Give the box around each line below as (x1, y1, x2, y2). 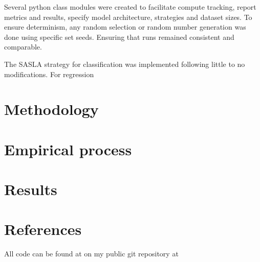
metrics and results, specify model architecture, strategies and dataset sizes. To (4, 11, 252, 22)
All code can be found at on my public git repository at (4, 248, 179, 259)
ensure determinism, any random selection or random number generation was (4, 21, 246, 32)
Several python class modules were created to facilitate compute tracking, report (4, 2, 256, 12)
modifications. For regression (4, 68, 94, 79)
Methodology (4, 99, 99, 120)
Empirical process (4, 138, 132, 159)
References (4, 219, 82, 240)
